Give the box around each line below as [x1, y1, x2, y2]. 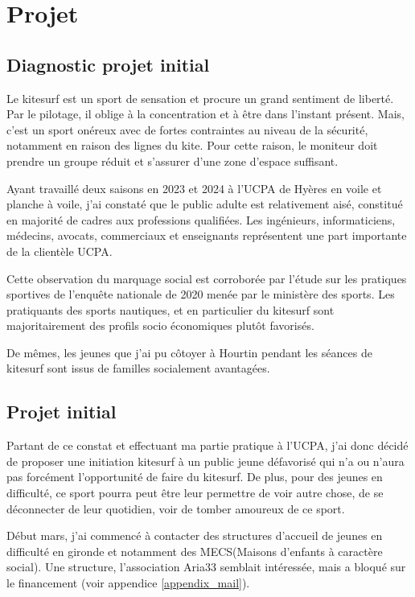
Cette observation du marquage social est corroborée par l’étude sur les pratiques [6, 270, 407, 286]
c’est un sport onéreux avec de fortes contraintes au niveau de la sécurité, [6, 121, 368, 138]
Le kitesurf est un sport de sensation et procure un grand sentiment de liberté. [6, 89, 394, 106]
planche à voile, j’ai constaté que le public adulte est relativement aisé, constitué [6, 196, 403, 212]
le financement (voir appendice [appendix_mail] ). [6, 574, 250, 591]
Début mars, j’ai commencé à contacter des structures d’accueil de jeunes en [6, 527, 383, 544]
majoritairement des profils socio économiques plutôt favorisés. [6, 317, 314, 334]
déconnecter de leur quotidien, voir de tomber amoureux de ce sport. [6, 500, 345, 517]
